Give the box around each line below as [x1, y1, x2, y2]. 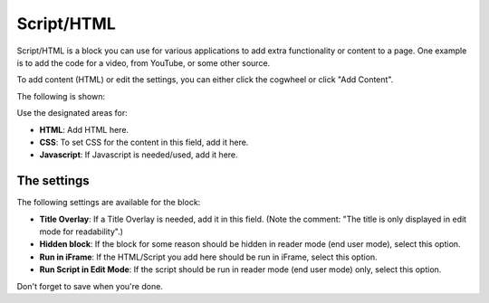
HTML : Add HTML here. [39, 124, 129, 135]
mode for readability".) [39, 226, 124, 237]
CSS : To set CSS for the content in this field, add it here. [39, 137, 249, 147]
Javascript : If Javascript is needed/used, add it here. [39, 149, 239, 160]
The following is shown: [16, 90, 106, 101]
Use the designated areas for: [16, 108, 129, 118]
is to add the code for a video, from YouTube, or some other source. [16, 57, 271, 68]
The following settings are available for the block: [16, 197, 201, 208]
